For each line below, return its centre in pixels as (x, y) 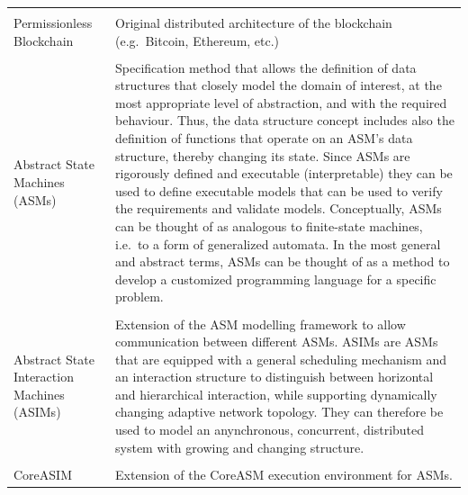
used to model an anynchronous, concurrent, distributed (270, 430)
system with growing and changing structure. (240, 447)
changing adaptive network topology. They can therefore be (279, 412)
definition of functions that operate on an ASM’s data (264, 138)
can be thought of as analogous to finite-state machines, (269, 226)
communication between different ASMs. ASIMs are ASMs (277, 342)
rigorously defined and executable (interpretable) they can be (284, 173)
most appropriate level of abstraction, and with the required (281, 102)
